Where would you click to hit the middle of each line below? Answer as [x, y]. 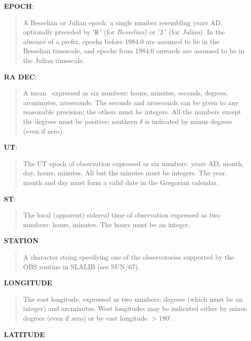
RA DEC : [21, 76]
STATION [21, 240]
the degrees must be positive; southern [80, 121]
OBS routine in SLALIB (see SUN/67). [81, 266]
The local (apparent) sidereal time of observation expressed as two [121, 215]
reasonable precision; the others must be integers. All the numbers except [132, 112]
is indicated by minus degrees [188, 121]
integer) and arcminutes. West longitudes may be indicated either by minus [135, 308]
